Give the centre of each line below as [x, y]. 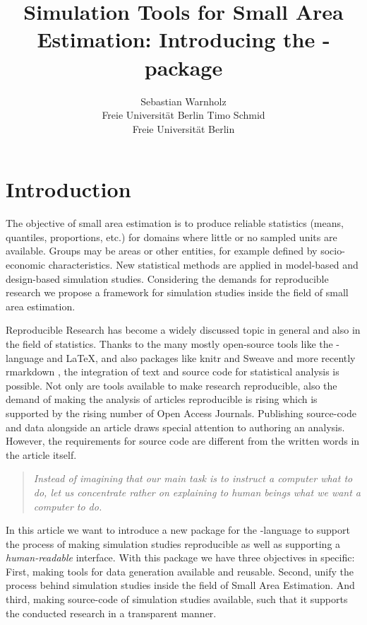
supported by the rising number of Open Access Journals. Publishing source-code [181, 413]
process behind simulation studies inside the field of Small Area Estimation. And [180, 585]
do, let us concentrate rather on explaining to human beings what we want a [197, 492]
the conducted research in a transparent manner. [111, 613]
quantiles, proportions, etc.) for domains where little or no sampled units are [172, 236]
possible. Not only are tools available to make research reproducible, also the [172, 385]
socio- [333, 251]
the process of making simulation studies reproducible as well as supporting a [173, 543]
